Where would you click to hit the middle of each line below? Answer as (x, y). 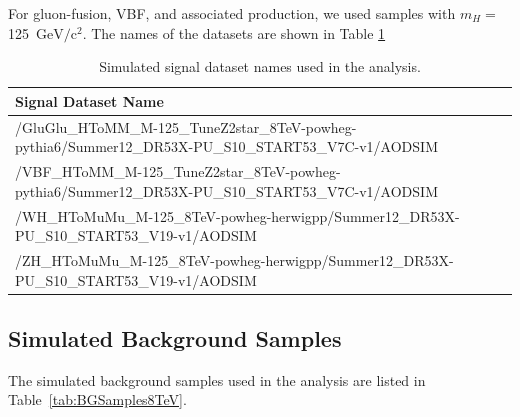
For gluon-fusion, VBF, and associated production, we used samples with (232, 13)
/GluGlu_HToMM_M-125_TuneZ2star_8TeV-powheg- (186, 126)
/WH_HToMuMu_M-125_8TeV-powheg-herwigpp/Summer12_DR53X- (237, 215)
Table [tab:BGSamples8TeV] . (97, 399)
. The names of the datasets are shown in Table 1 (234, 32)
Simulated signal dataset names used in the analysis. (260, 66)
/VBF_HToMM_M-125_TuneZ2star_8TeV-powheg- (178, 171)
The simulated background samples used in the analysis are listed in (217, 379)
